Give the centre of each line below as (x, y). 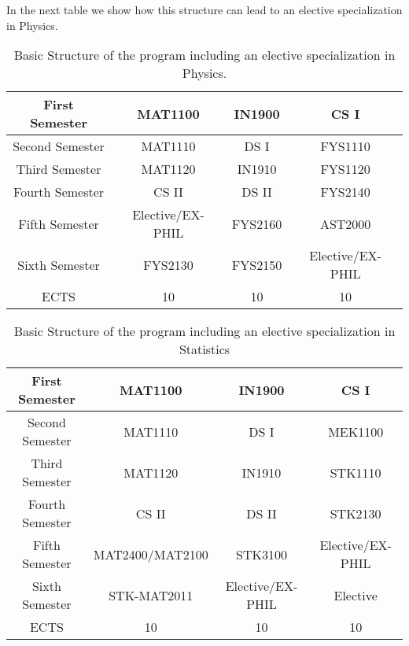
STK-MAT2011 (151, 595)
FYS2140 (345, 192)
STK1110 (356, 472)
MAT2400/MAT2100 (151, 554)
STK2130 (356, 513)
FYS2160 (257, 223)
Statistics (204, 349)
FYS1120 (345, 169)
